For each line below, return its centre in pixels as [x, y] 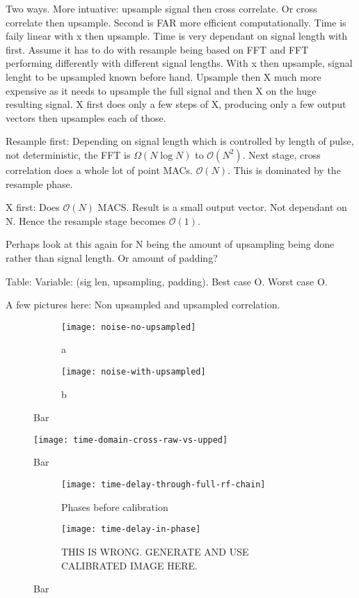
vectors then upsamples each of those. [86, 117]
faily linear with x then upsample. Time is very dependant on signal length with [177, 36]
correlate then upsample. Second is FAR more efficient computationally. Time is [176, 22]
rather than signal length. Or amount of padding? [112, 257]
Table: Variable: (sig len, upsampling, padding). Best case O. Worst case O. [167, 281]
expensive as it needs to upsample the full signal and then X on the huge [161, 90]
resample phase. [39, 183]
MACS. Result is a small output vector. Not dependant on [222, 207]
